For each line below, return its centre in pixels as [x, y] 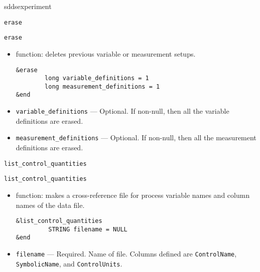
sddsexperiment [28, 6]
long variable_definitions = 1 [97, 78]
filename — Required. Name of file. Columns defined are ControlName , [126, 254]
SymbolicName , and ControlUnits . [69, 263]
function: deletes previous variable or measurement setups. [106, 53]
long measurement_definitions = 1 [102, 86]
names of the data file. [50, 205]
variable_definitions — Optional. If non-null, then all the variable [122, 111]
